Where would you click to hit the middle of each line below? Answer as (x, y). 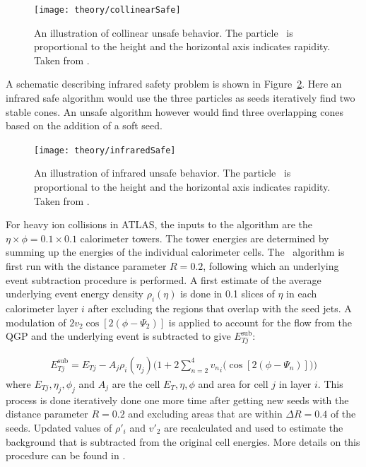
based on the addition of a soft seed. (84, 125)
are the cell (136, 383)
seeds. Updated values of (59, 427)
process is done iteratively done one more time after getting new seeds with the (177, 400)
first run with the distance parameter (86, 266)
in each (302, 294)
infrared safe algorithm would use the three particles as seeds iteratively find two (181, 98)
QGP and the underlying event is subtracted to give (118, 336)
